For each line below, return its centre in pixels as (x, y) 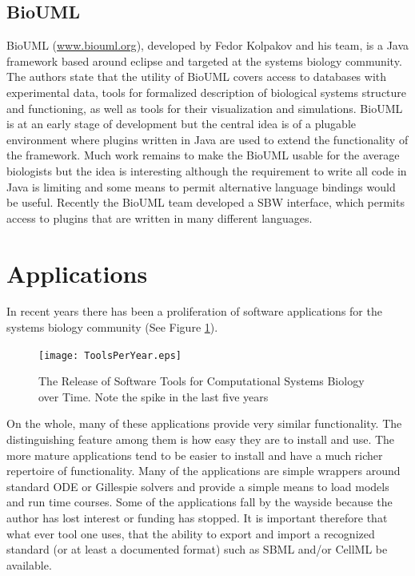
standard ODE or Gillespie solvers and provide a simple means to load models (198, 486)
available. (29, 564)
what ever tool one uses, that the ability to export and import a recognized (191, 533)
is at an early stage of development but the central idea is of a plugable (182, 124)
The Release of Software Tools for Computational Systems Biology (202, 381)
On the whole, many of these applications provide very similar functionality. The (204, 423)
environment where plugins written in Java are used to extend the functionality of (207, 139)
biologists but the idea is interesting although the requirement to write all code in (207, 170)
